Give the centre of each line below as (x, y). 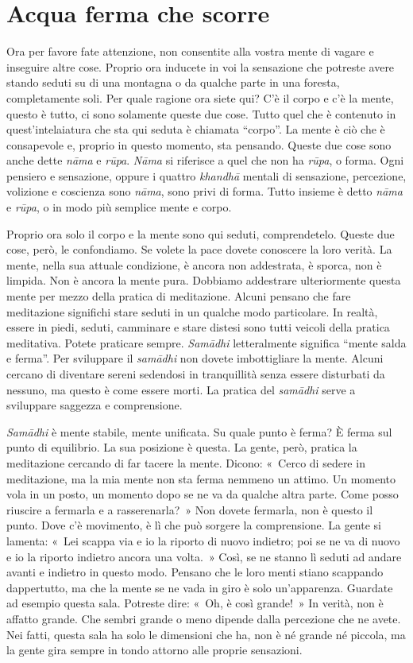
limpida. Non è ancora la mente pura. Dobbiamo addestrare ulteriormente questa (204, 280)
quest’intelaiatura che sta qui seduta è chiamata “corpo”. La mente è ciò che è (196, 129)
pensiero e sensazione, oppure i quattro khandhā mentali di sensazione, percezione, (206, 175)
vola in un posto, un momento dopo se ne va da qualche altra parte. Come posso (203, 494)
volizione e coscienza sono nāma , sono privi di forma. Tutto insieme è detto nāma (205, 191)
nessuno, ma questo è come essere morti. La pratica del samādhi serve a (181, 389)
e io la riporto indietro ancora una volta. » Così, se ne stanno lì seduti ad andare (204, 556)
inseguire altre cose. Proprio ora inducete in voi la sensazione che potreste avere (201, 66)
